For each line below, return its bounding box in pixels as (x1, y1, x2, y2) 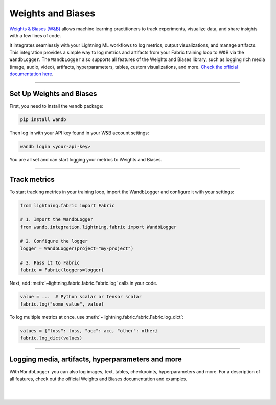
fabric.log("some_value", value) (20, 301, 104, 307)
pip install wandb (20, 116, 66, 123)
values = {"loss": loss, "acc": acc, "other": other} (20, 328, 158, 334)
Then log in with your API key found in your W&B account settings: (9, 130, 149, 136)
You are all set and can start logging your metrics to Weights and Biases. (9, 156, 163, 163)
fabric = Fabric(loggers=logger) (20, 267, 104, 273)
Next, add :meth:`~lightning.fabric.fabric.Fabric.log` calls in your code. (9, 280, 158, 287)
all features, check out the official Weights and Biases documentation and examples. (9, 376, 188, 382)
